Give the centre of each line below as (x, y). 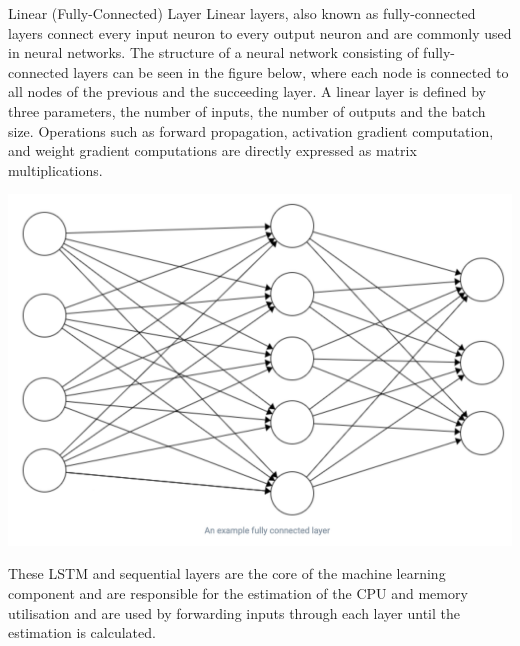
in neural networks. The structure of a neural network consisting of (213, 52)
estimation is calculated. (82, 632)
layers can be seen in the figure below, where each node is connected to (291, 71)
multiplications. (55, 169)
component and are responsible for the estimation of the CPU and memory (238, 592)
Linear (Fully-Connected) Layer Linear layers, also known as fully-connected (242, 13)
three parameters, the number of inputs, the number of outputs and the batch (247, 110)
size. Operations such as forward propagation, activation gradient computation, (251, 130)
